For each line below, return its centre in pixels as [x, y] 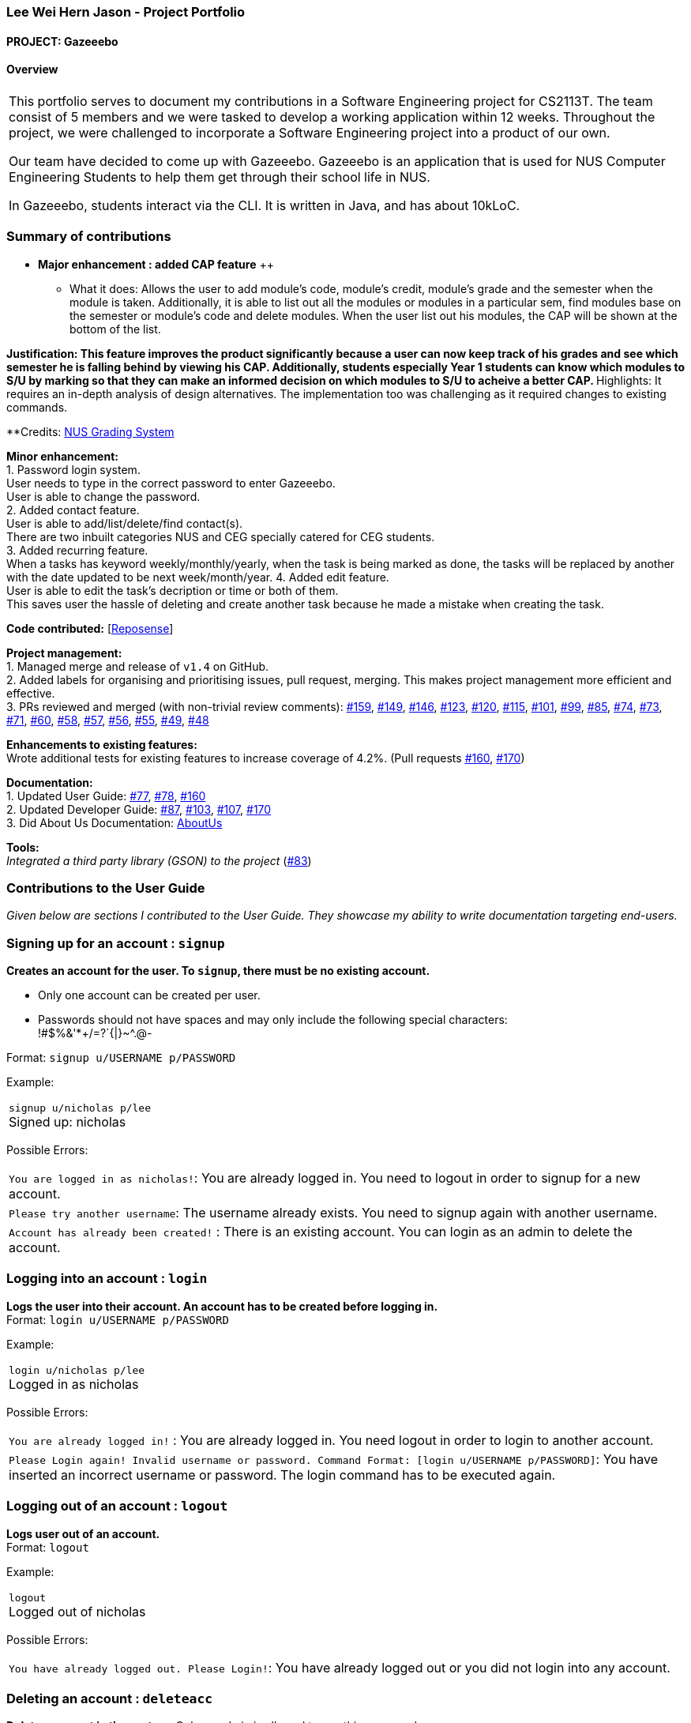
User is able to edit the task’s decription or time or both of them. [173, 590]
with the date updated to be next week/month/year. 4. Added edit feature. [198, 577]
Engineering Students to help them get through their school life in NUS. [220, 177]
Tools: [23, 847]
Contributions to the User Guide [106, 888]
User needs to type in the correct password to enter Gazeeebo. [171, 483]
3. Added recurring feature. [77, 550]
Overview [32, 70]
